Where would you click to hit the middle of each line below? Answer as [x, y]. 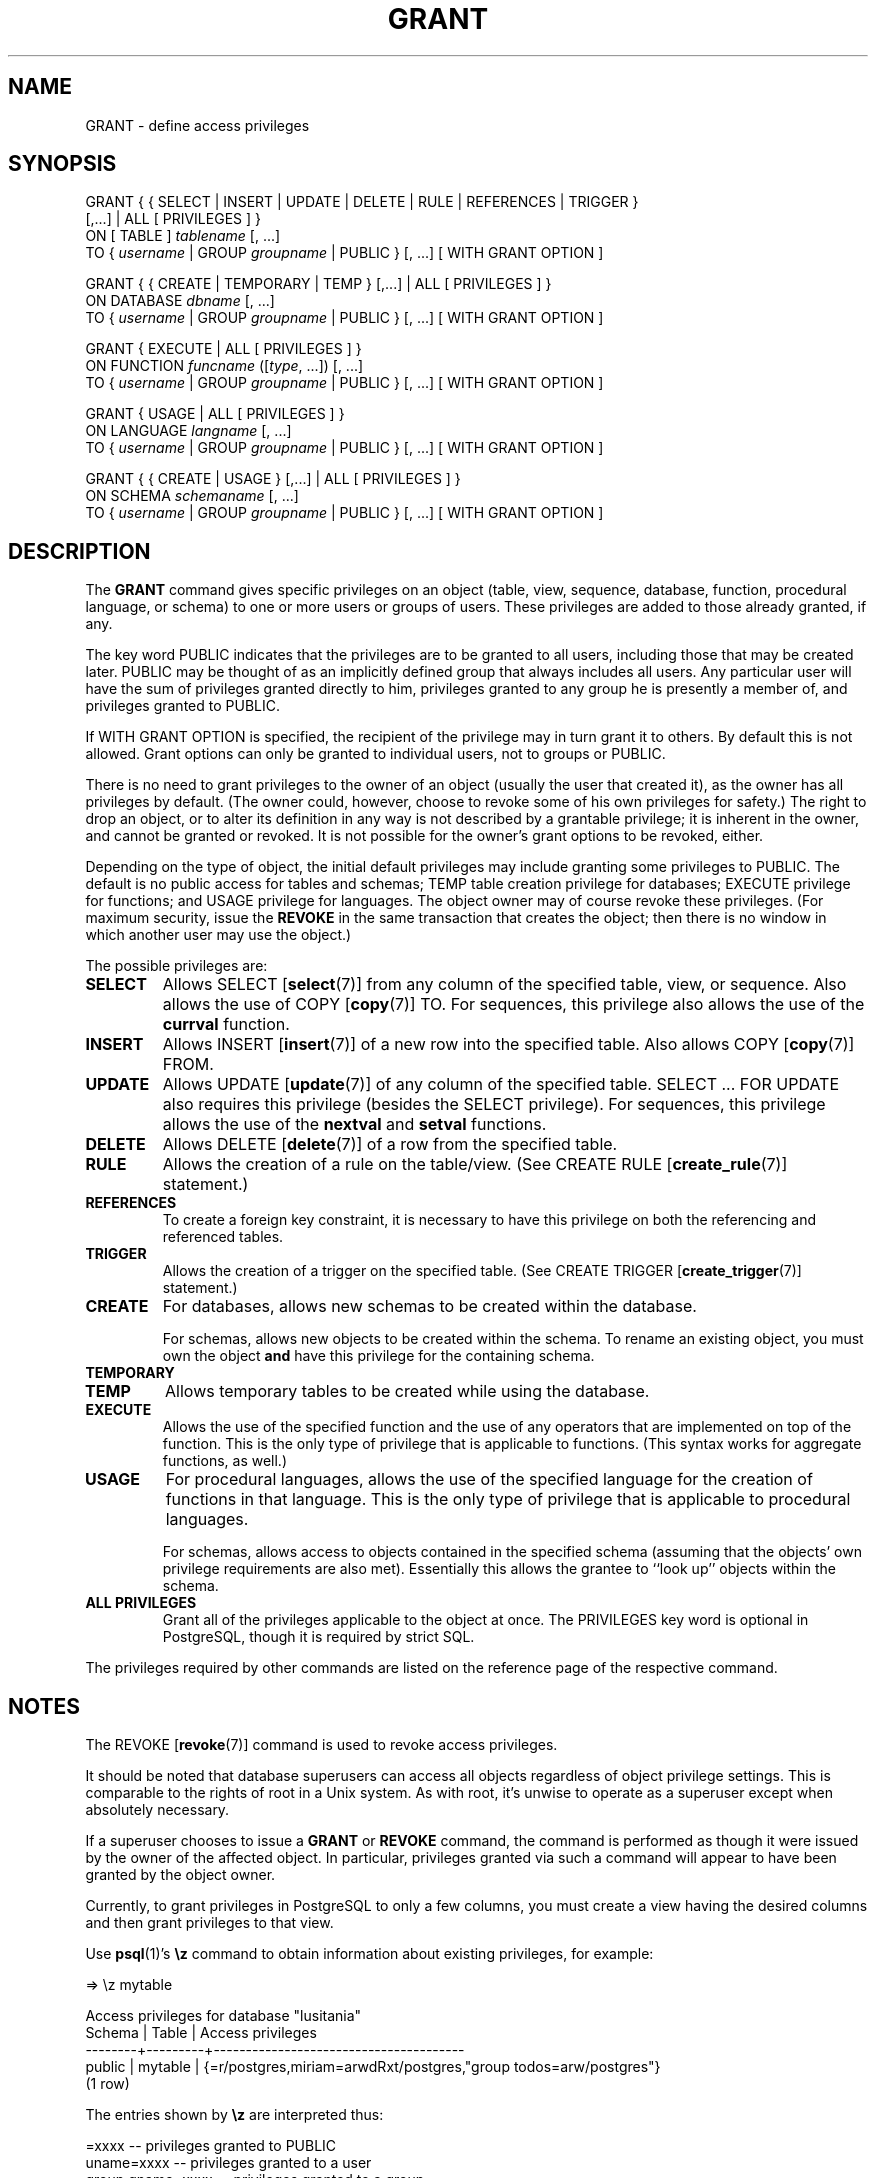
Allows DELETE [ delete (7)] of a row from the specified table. [390, 1144]
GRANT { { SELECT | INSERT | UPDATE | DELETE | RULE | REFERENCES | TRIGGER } [362, 202]
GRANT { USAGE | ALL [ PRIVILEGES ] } [215, 414]
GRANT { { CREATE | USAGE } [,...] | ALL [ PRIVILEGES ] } [273, 479]
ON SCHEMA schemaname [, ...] [192, 496]
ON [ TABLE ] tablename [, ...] [183, 236]
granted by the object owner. [180, 1875]
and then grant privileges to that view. [209, 1923]
